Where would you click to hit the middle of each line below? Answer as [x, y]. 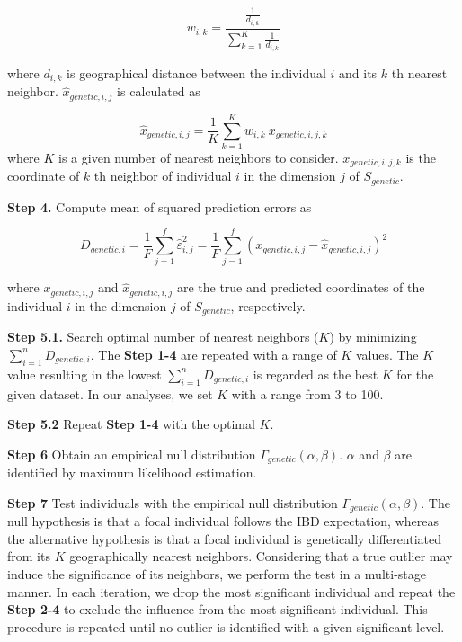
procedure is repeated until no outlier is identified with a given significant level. [226, 626]
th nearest [419, 72]
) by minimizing [373, 337]
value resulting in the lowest [84, 374]
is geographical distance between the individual [196, 72]
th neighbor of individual [163, 176]
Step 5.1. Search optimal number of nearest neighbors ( [163, 337]
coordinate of [44, 176]
